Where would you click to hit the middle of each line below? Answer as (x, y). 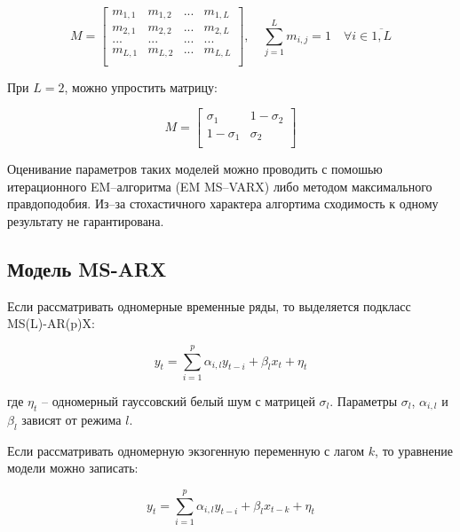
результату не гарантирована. (86, 220)
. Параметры (364, 401)
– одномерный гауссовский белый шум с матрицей (178, 401)
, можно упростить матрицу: (141, 86)
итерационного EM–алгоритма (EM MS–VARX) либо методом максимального (220, 186)
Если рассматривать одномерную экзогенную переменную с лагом (186, 450)
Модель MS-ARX (87, 268)
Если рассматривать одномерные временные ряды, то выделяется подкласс (209, 305)
